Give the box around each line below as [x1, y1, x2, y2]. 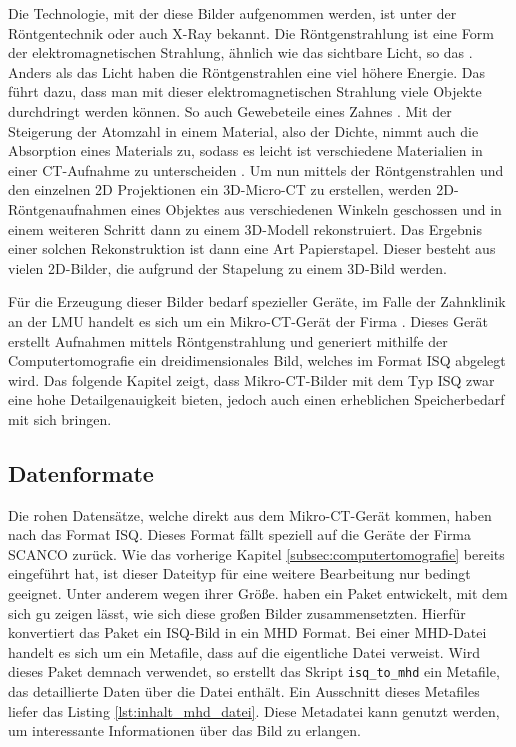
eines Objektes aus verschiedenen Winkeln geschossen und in [131, 198, 502, 219]
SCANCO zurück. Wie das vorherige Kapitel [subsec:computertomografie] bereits [8, 543, 505, 564]
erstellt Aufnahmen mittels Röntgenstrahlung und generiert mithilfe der [8, 330, 448, 351]
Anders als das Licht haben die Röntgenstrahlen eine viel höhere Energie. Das [8, 61, 485, 82]
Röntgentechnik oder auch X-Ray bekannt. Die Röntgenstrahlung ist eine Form [8, 22, 494, 43]
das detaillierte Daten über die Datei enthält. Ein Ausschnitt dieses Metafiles [8, 681, 480, 702]
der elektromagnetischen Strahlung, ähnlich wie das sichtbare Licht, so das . [8, 42, 473, 63]
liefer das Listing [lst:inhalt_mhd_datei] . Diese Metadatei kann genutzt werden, [8, 700, 500, 721]
